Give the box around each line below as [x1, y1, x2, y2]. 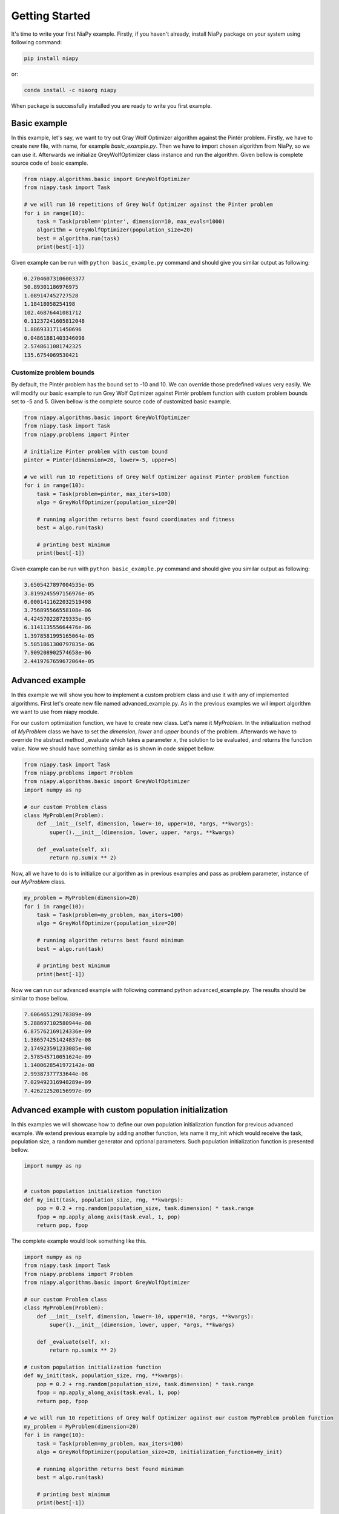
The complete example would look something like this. [11, 1237, 147, 1245]
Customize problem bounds [11, 368, 95, 377]
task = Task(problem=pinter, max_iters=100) [36, 491, 171, 497]
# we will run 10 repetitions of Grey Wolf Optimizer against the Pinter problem [24, 201, 274, 208]
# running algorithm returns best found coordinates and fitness [36, 515, 235, 523]
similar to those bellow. [11, 995, 69, 1002]
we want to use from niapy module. [11, 709, 99, 716]
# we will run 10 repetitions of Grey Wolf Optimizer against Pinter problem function [24, 473, 289, 480]
